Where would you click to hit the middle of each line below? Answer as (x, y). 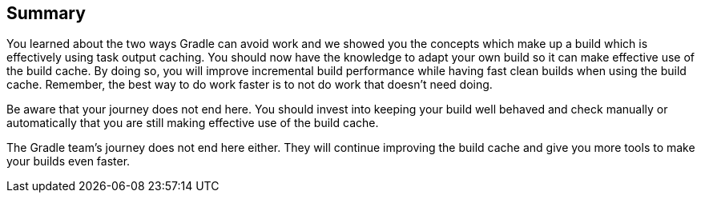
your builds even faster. (68, 161)
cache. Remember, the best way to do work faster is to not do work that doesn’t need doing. (250, 85)
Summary (46, 13)
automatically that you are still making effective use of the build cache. (193, 123)
